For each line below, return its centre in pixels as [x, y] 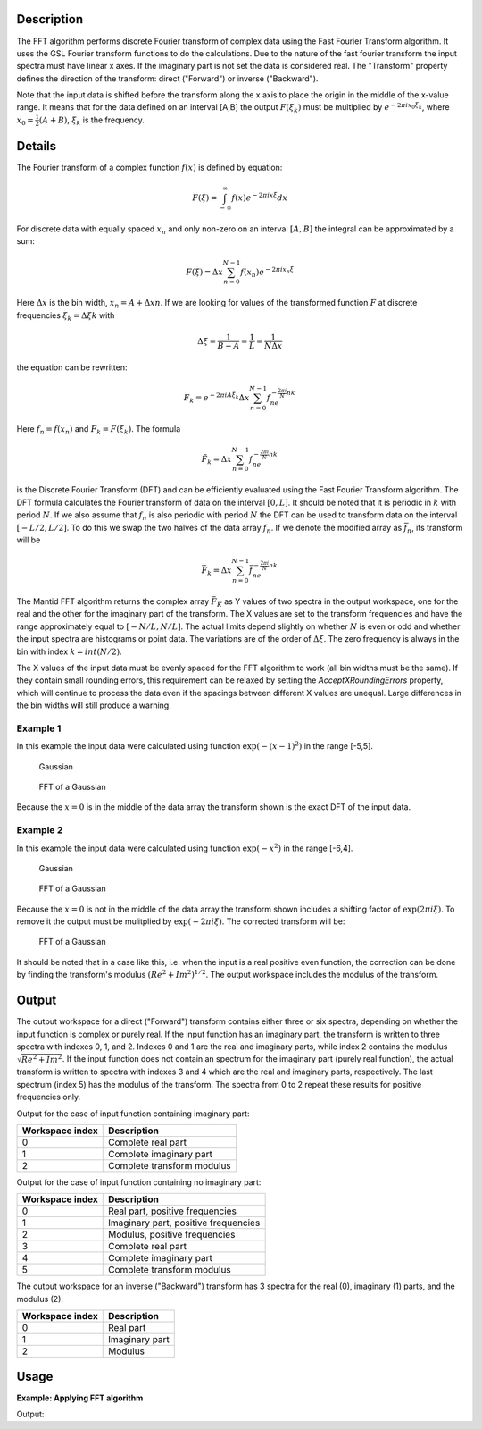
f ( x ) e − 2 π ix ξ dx [260, 197]
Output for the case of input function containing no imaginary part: [139, 1182]
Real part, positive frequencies [172, 1211]
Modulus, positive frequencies [171, 1235]
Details [37, 146]
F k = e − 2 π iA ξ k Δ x [216, 398]
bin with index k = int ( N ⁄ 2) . [69, 651]
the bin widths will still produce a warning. [94, 705]
